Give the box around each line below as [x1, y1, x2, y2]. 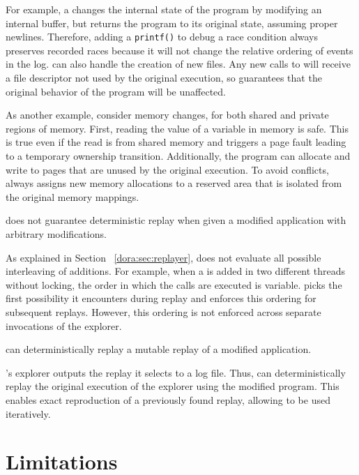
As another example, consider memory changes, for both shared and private [6, 107, 329, 122]
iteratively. [6, 406, 51, 421]
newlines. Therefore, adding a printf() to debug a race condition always [6, 29, 318, 44]
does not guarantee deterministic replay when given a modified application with [6, 213, 346, 227]
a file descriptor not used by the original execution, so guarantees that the [6, 70, 322, 85]
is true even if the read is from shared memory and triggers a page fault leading [6, 135, 346, 149]
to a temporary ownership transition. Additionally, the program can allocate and [6, 149, 351, 163]
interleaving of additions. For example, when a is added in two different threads [6, 264, 346, 278]
